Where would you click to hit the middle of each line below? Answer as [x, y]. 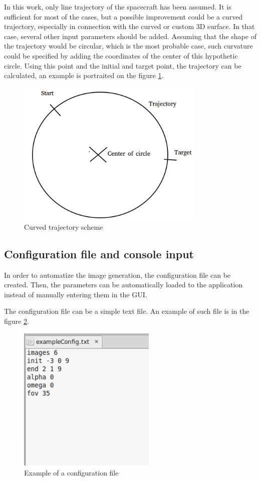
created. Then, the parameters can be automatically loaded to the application [123, 285]
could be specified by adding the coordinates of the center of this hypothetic [121, 55]
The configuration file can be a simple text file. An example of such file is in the [127, 311]
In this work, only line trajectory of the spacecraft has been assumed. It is [118, 7]
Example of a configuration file [71, 472]
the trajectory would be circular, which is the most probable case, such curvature [128, 46]
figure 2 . [17, 321]
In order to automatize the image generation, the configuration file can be [117, 275]
